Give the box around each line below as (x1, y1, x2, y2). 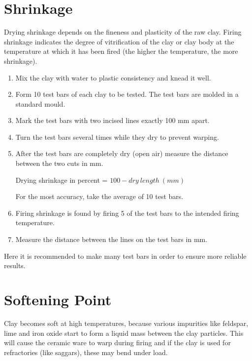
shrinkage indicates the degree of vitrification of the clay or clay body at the (4, 36, 234, 46)
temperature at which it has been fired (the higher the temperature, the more (4, 46, 238, 56)
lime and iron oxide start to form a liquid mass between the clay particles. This (4, 327, 244, 338)
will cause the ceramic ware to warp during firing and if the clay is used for (4, 337, 231, 348)
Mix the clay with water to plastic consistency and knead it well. (15, 72, 211, 82)
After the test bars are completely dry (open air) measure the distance (15, 148, 228, 159)
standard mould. (15, 98, 65, 109)
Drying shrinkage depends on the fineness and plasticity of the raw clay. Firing (4, 27, 242, 37)
